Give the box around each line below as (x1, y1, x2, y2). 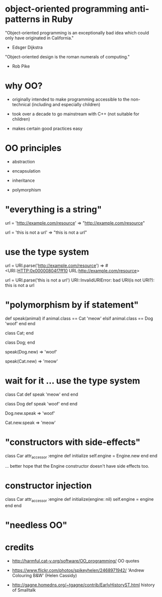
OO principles (5, 142, 62, 154)
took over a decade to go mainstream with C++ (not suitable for (12, 111, 140, 117)
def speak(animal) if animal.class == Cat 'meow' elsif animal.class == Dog (5, 315, 153, 321)
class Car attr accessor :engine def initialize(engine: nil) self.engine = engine (5, 496, 154, 504)
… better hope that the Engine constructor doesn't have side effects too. (5, 463, 149, 469)
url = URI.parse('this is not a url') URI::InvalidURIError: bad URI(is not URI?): (5, 277, 155, 283)
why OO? (5, 80, 43, 91)
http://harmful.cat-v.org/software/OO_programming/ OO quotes (12, 558, 140, 564)
